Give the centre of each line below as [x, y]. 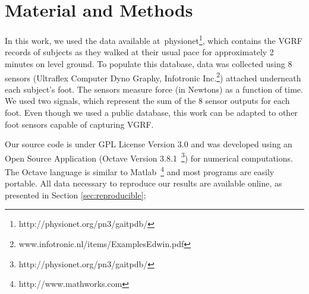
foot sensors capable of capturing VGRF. [79, 124]
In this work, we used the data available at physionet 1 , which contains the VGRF [154, 39]
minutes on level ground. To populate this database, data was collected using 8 [149, 63]
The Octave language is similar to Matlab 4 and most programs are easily [140, 171]
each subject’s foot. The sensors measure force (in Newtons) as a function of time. [154, 89]
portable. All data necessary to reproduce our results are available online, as [144, 183]
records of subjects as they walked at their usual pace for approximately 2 [139, 52]
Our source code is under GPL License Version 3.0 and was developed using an [149, 144]
